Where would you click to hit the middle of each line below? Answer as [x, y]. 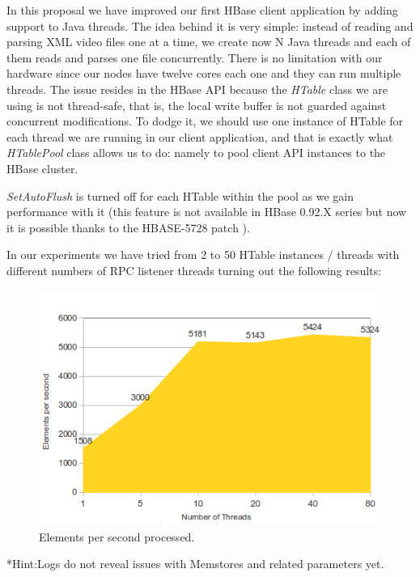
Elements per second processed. [117, 536]
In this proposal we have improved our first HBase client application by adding [202, 10]
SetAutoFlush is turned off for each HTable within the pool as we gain [180, 195]
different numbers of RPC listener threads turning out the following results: [194, 270]
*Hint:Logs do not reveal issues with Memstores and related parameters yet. [195, 564]
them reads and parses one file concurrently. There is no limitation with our [195, 57]
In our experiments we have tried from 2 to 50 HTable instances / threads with [203, 255]
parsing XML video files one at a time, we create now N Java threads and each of [209, 42]
